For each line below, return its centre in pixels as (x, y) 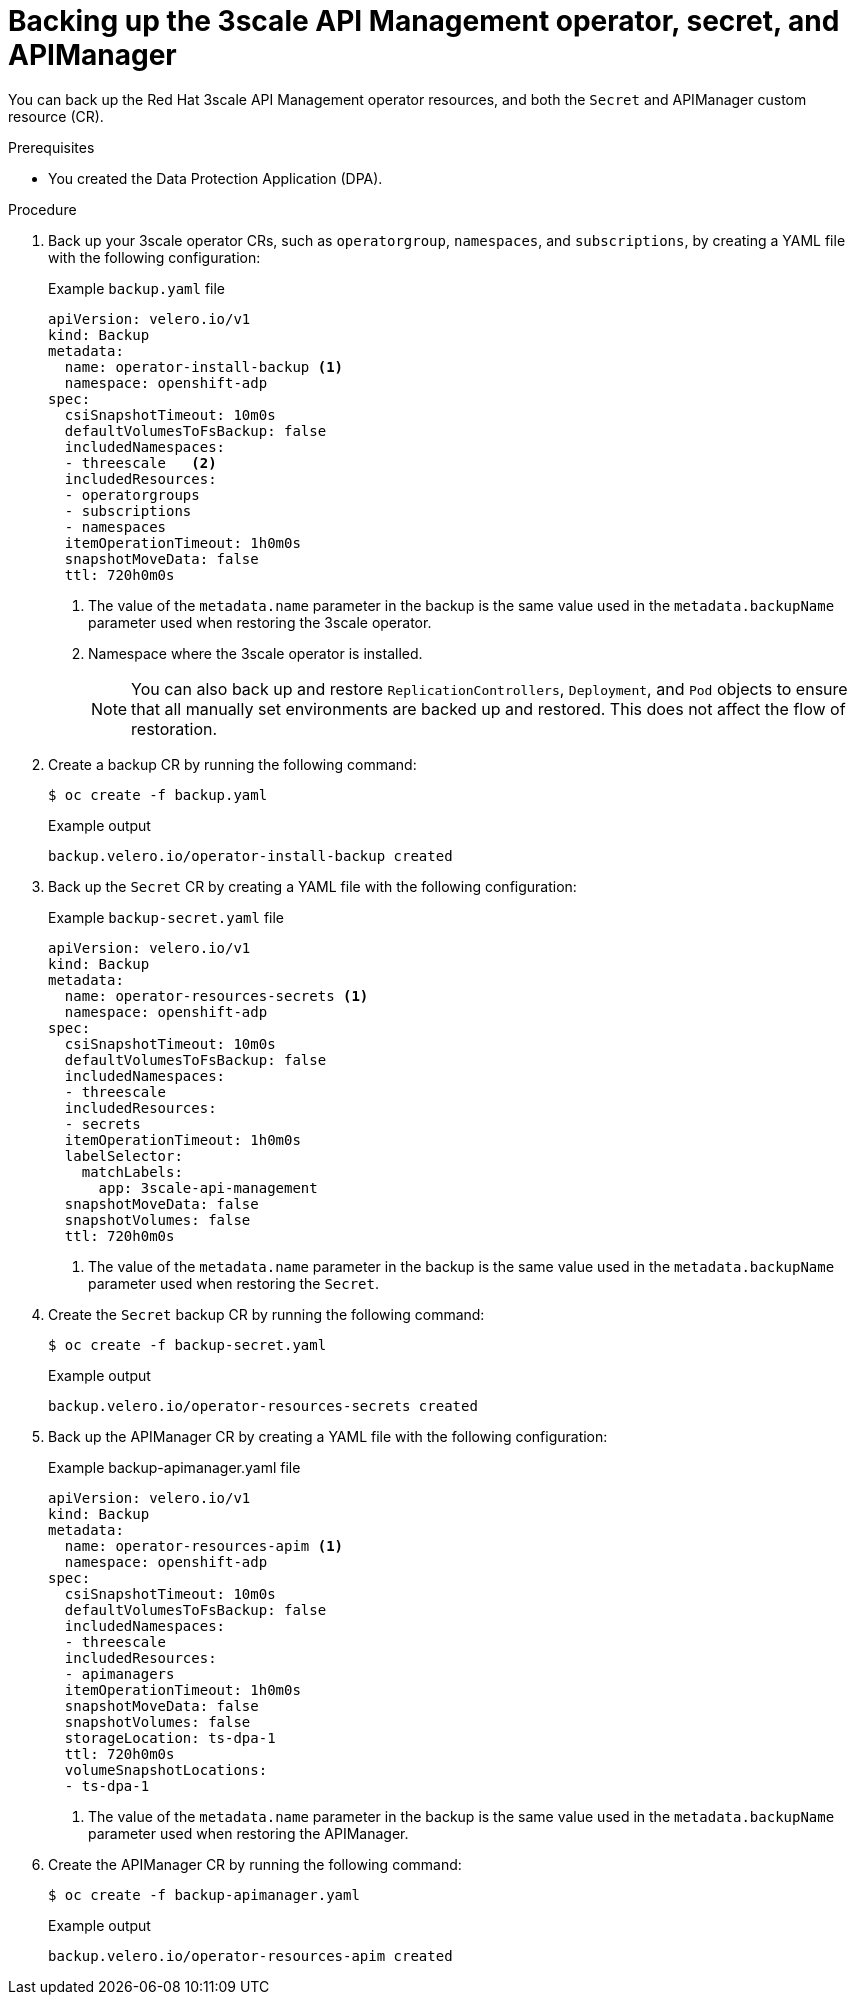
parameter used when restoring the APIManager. (248, 1833)
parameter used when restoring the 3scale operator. (260, 622)
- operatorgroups (132, 494)
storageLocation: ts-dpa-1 (170, 1737)
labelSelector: (123, 1155)
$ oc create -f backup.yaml (158, 794)
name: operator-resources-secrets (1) (216, 995)
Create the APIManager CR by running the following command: (255, 1864)
